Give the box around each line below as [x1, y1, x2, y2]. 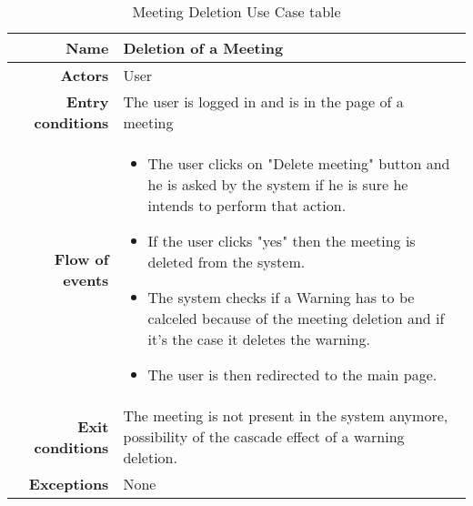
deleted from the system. [147, 251, 306, 272]
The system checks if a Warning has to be [147, 287, 415, 308]
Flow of [54, 248, 109, 269]
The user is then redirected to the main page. [147, 364, 438, 385]
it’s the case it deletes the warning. [147, 329, 370, 349]
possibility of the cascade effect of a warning [123, 426, 405, 447]
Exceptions [28, 473, 109, 494]
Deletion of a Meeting [123, 37, 284, 58]
